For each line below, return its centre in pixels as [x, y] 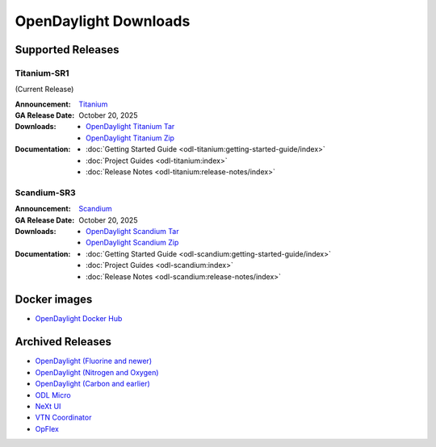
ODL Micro [53, 395]
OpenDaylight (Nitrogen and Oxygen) [97, 372]
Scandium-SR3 [45, 192]
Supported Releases [67, 50]
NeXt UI [48, 406]
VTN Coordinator [63, 418]
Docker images [54, 300]
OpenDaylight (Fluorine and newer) [94, 361]
